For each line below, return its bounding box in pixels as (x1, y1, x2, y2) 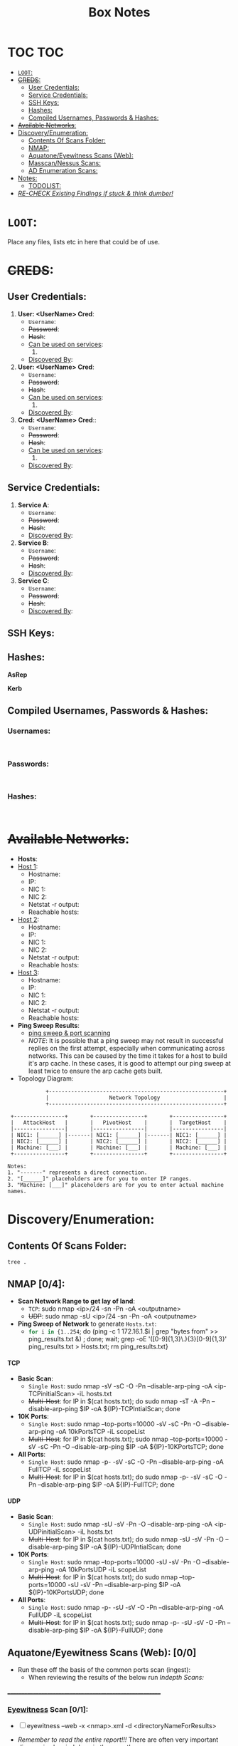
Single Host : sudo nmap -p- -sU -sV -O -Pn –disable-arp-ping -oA (28, 1604, 224, 1612)
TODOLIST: (28, 181, 62, 189)
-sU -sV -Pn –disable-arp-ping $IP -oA (67, 1581, 181, 1589)
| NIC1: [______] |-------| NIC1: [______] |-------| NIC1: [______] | (10, 1132, 227, 1139)
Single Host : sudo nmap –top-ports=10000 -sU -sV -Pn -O (28, 1558, 201, 1566)
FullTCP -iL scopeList (28, 1465, 91, 1474)
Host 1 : (17, 863, 38, 871)
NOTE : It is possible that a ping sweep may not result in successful (28, 1036, 224, 1045)
